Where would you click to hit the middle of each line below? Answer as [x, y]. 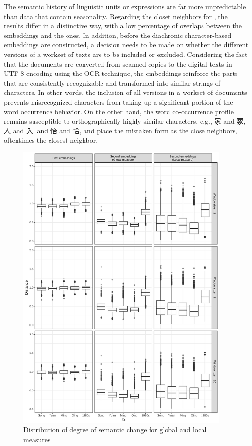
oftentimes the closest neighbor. [51, 140]
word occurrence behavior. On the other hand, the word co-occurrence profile [119, 111]
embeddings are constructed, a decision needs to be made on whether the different [126, 45]
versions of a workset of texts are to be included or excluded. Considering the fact [126, 54]
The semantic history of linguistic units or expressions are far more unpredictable [125, 6]
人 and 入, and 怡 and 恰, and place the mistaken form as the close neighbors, [121, 130]
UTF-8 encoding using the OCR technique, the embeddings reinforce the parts [121, 73]
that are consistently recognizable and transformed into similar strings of [112, 83]
